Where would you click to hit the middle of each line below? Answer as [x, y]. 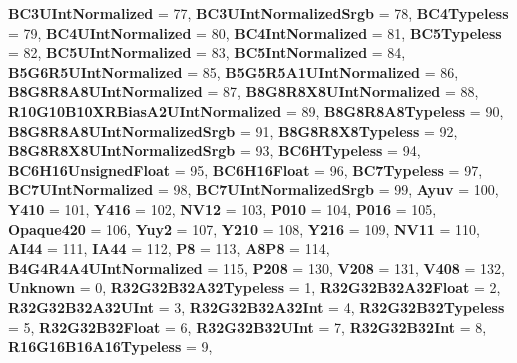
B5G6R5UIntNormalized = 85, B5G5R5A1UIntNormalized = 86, [233, 71]
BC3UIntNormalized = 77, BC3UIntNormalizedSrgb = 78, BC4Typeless [258, 13]
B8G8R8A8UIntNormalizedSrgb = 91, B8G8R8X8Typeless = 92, [233, 130]
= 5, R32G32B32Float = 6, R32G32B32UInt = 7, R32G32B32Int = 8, [247, 326]
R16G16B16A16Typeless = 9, [110, 346]
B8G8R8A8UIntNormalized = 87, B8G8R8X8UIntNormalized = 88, [243, 91]
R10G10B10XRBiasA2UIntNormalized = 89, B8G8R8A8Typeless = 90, [256, 110]
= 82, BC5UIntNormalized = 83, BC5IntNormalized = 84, [207, 52]
